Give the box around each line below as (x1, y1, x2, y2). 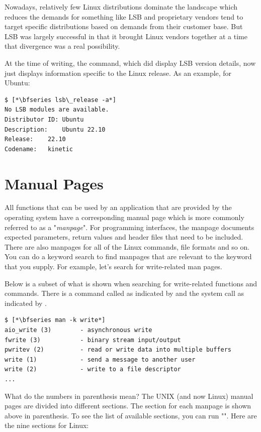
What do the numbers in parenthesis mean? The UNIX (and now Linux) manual (5, 390, 253, 401)
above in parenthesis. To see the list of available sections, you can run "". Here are (5, 410, 257, 420)
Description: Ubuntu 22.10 (5, 126, 106, 133)
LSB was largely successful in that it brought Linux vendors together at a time (5, 31, 247, 41)
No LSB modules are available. (5, 106, 109, 114)
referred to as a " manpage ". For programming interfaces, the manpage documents (5, 222, 254, 232)
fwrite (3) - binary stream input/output (5, 336, 181, 344)
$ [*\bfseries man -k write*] (5, 316, 106, 324)
